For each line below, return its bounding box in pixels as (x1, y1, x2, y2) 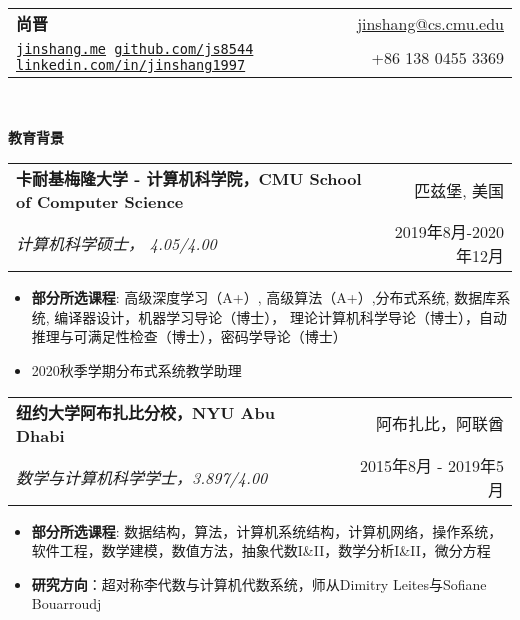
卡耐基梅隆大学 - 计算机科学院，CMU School (16, 167, 362, 191)
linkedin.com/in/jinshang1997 (16, 57, 246, 73)
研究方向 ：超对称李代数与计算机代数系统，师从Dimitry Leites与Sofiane (31, 573, 487, 594)
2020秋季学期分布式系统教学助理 (31, 359, 242, 380)
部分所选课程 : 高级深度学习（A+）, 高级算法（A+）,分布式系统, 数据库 (31, 287, 497, 308)
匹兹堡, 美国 (414, 178, 504, 202)
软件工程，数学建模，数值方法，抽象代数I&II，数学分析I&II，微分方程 (31, 540, 491, 561)
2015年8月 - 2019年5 (360, 453, 504, 477)
